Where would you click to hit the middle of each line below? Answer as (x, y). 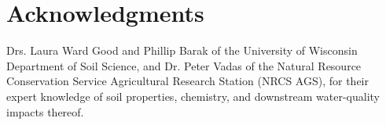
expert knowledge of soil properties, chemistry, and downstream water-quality (193, 96)
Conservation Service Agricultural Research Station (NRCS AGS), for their (187, 81)
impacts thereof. (45, 111)
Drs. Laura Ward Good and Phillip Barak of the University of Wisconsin (182, 50)
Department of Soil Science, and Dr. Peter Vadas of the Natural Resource (184, 65)
